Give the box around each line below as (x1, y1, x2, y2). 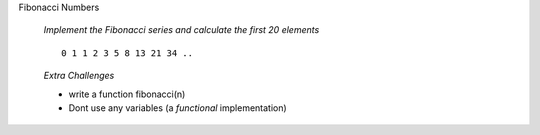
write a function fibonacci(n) (68, 88, 186, 100)
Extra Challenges (43, 70, 115, 82)
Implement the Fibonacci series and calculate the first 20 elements (43, 24, 320, 36)
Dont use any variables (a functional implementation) (68, 101, 287, 114)
